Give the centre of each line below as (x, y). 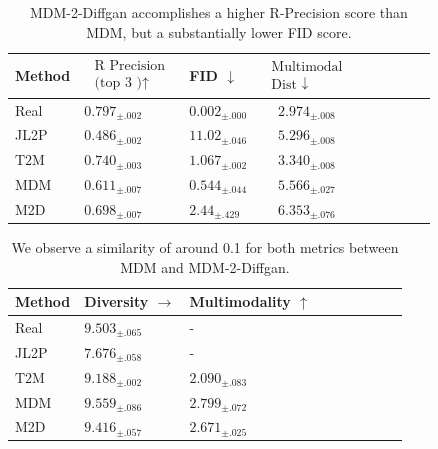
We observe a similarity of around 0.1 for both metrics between (205, 246)
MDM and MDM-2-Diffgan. (205, 266)
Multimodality (240, 301)
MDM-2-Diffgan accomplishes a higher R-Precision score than (218, 12)
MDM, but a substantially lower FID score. (219, 31)
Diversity (116, 301)
